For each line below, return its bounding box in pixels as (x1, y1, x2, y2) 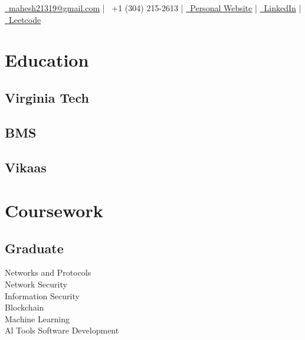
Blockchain (5, 301, 44, 313)
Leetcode (8, 13, 41, 25)
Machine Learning (5, 312, 70, 325)
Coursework (5, 198, 103, 223)
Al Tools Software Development (5, 324, 119, 336)
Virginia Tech (5, 88, 89, 106)
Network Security (5, 278, 67, 290)
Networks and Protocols (5, 266, 91, 279)
